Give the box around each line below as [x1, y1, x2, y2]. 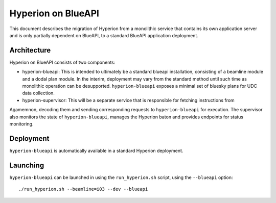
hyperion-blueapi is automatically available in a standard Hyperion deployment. [9, 147, 183, 154]
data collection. [22, 90, 55, 96]
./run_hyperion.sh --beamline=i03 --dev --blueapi [18, 186, 148, 192]
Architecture [9, 46, 51, 55]
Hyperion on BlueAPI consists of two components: [9, 59, 116, 65]
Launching [9, 161, 44, 169]
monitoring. [9, 120, 34, 127]
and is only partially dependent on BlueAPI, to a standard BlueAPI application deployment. [9, 32, 199, 38]
